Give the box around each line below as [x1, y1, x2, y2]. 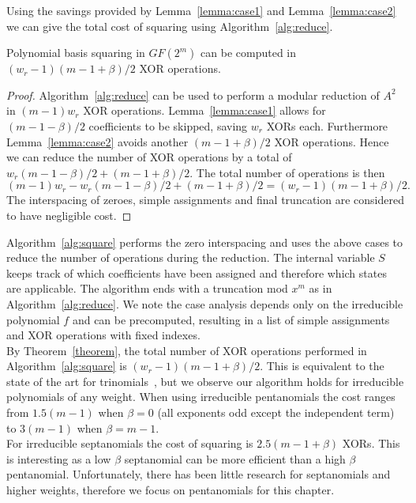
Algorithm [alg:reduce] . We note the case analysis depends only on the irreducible [6, 295, 403, 312]
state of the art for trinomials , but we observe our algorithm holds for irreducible [6, 373, 404, 389]
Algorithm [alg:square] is [6, 357, 127, 374]
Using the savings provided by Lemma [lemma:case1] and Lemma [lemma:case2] [6, 2, 396, 18]
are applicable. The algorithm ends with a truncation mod [6, 280, 288, 297]
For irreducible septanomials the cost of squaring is [6, 435, 253, 452]
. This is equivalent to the [260, 357, 384, 374]
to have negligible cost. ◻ [6, 206, 132, 223]
